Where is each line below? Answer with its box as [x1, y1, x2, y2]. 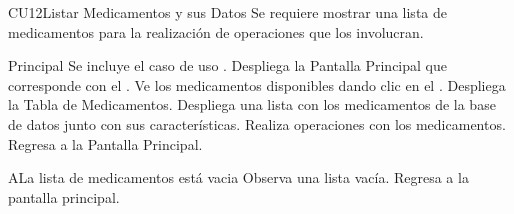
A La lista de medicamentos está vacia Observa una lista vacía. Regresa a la [8, 167, 469, 188]
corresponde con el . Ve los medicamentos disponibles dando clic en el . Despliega [8, 74, 506, 95]
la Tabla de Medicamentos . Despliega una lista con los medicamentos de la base [8, 94, 496, 115]
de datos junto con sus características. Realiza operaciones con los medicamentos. [8, 113, 506, 134]
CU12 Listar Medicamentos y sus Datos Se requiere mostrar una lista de [8, 2, 447, 22]
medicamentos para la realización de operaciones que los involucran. [8, 21, 424, 42]
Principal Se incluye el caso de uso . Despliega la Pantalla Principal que [8, 55, 448, 76]
